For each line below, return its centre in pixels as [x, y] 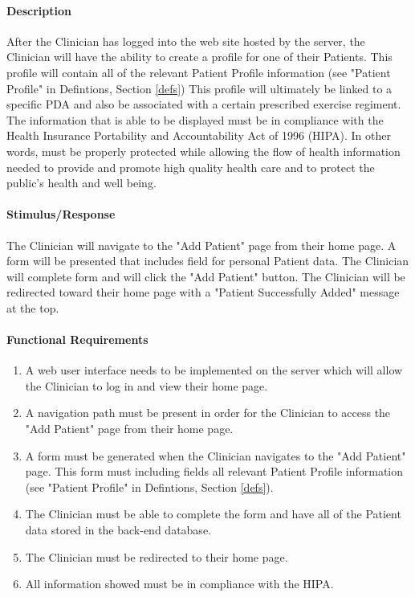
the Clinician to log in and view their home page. [146, 385]
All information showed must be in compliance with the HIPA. [179, 584]
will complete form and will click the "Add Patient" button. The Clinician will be [206, 276]
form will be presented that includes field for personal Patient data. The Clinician [208, 261]
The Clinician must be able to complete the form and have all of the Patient [213, 514]
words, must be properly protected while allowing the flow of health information [203, 151]
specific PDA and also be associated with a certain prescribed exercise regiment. [204, 104]
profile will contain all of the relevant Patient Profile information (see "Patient [199, 72]
